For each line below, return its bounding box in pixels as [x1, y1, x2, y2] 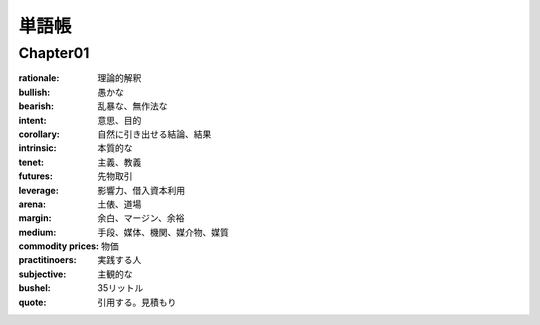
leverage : [18, 184, 59, 196]
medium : [18, 226, 57, 238]
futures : [18, 170, 54, 182]
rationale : [18, 72, 60, 84]
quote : [18, 296, 47, 308]
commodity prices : [18, 240, 100, 252]
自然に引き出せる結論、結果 [97, 128, 212, 140]
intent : [18, 114, 47, 126]
